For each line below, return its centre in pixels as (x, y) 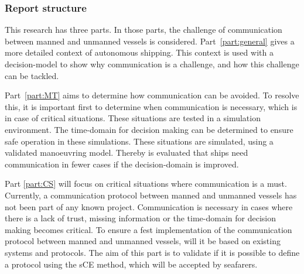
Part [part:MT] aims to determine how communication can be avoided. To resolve (152, 95)
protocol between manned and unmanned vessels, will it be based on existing (143, 241)
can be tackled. (32, 75)
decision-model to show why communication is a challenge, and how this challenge (152, 64)
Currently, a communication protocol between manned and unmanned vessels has (151, 195)
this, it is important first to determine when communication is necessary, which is (151, 106)
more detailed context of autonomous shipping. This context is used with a (139, 52)
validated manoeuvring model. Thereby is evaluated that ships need (127, 153)
